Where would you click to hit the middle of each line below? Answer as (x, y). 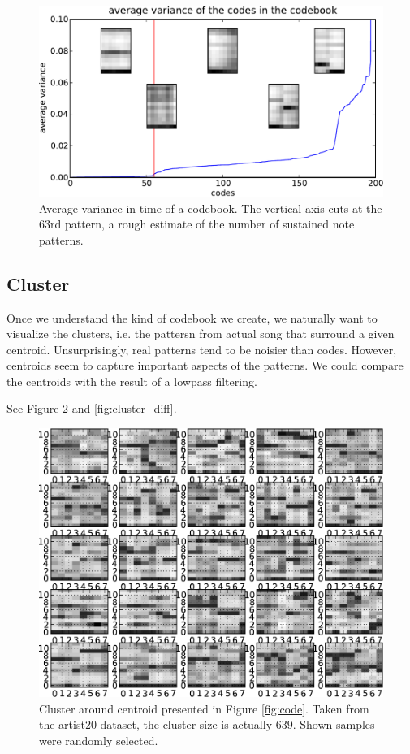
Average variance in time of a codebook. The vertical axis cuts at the (211, 208)
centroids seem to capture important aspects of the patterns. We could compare (205, 365)
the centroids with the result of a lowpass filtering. (132, 381)
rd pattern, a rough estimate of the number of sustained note (203, 224)
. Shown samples (334, 724)
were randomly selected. (99, 740)
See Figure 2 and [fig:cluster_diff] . (92, 408)
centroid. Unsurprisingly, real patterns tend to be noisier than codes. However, (202, 349)
